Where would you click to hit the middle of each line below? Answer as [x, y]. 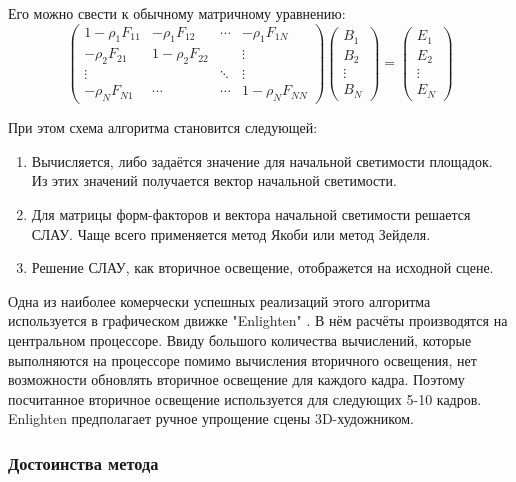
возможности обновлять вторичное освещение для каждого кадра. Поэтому [236, 379]
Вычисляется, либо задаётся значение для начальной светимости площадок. [262, 160]
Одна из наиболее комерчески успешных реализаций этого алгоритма [219, 300]
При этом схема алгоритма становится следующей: [163, 127]
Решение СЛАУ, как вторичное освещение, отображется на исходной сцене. [262, 267]
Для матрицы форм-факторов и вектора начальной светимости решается [251, 213]
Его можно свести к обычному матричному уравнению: [177, 13]
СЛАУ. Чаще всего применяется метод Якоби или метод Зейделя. [231, 233]
